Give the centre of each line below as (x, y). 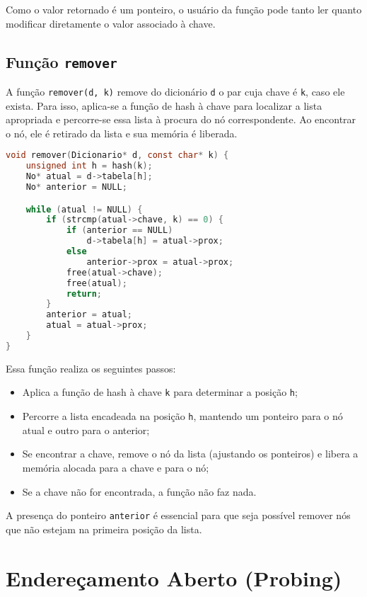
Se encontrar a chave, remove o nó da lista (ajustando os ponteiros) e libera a (190, 454)
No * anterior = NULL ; (76, 187)
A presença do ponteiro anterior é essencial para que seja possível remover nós (178, 515)
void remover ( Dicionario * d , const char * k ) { (117, 155)
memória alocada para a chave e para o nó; (116, 467)
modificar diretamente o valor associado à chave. (111, 23)
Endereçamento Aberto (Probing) (174, 578)
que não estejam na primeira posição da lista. (104, 529)
